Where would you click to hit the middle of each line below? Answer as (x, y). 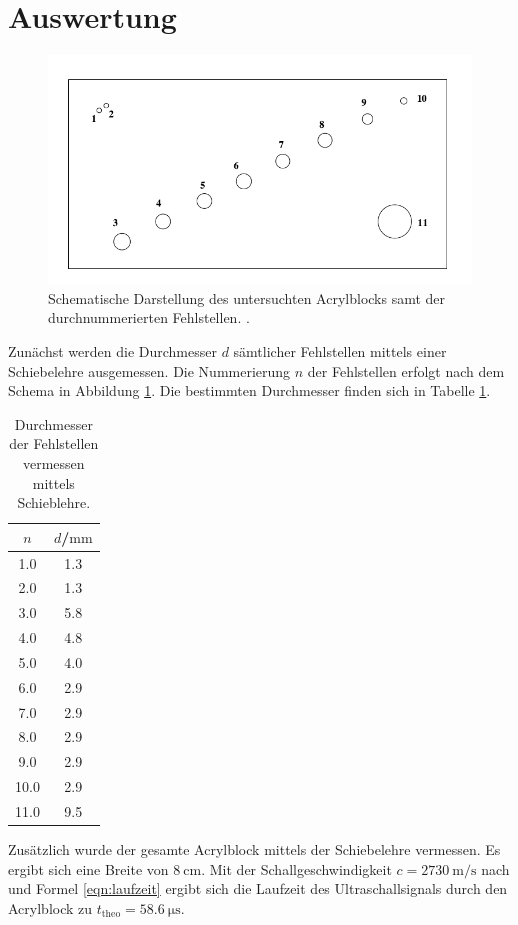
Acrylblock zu (50, 907)
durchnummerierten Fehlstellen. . (149, 317)
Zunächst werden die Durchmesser (112, 350)
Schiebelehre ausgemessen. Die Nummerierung (149, 370)
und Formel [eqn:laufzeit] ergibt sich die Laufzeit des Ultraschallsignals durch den (258, 888)
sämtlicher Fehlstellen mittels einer (340, 350)
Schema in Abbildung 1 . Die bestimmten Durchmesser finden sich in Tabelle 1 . (249, 390)
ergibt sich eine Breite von (88, 868)
